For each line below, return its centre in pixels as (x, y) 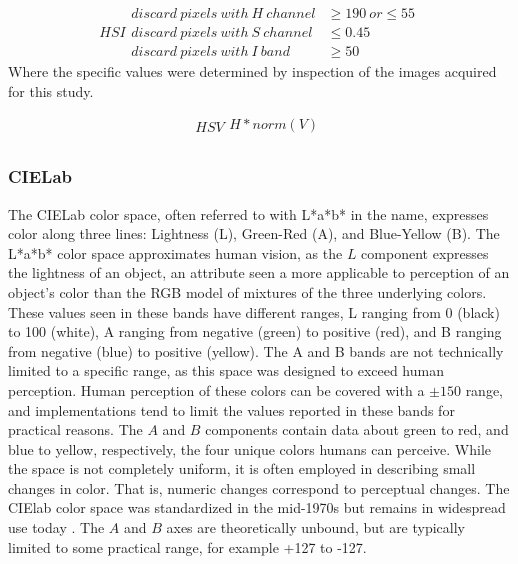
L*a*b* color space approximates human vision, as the (175, 252)
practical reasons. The (75, 429)
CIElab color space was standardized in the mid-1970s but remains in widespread (257, 507)
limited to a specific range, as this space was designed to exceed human (226, 370)
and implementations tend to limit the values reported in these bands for (231, 409)
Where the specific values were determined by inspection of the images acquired (252, 71)
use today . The (56, 527)
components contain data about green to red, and (357, 429)
